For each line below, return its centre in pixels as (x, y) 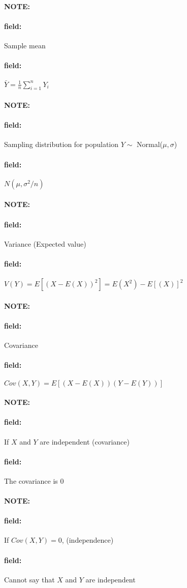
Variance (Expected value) (45, 243)
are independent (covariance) (85, 441)
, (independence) (88, 540)
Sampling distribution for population (61, 144)
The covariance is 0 (34, 480)
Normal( (150, 144)
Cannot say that (29, 579)
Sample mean (25, 45)
